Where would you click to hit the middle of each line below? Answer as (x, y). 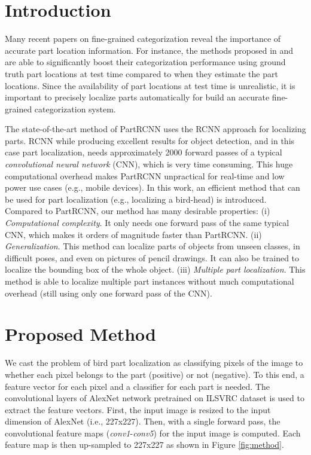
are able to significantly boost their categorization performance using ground (145, 62)
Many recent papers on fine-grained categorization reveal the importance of (143, 39)
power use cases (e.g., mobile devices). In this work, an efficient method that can (153, 187)
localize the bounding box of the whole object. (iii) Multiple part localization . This (155, 269)
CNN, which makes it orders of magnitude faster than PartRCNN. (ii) (133, 234)
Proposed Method (80, 334)
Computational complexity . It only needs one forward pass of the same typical (147, 223)
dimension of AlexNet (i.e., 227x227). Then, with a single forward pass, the (143, 421)
